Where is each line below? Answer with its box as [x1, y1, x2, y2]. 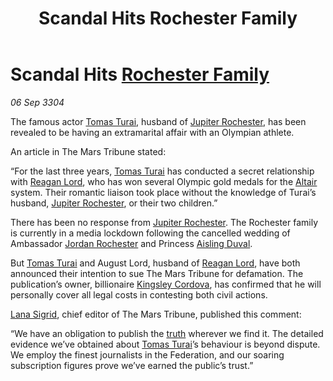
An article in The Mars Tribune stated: [10, 145, 167, 157]
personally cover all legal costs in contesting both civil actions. [10, 288, 268, 301]
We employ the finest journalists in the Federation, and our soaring [10, 348, 285, 361]
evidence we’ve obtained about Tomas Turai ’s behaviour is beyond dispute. [10, 338, 321, 350]
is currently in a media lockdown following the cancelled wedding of [10, 227, 291, 239]
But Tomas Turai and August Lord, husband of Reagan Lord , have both [10, 257, 301, 269]
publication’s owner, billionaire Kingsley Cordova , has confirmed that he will [10, 278, 322, 290]
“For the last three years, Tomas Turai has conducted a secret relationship [10, 165, 315, 177]
